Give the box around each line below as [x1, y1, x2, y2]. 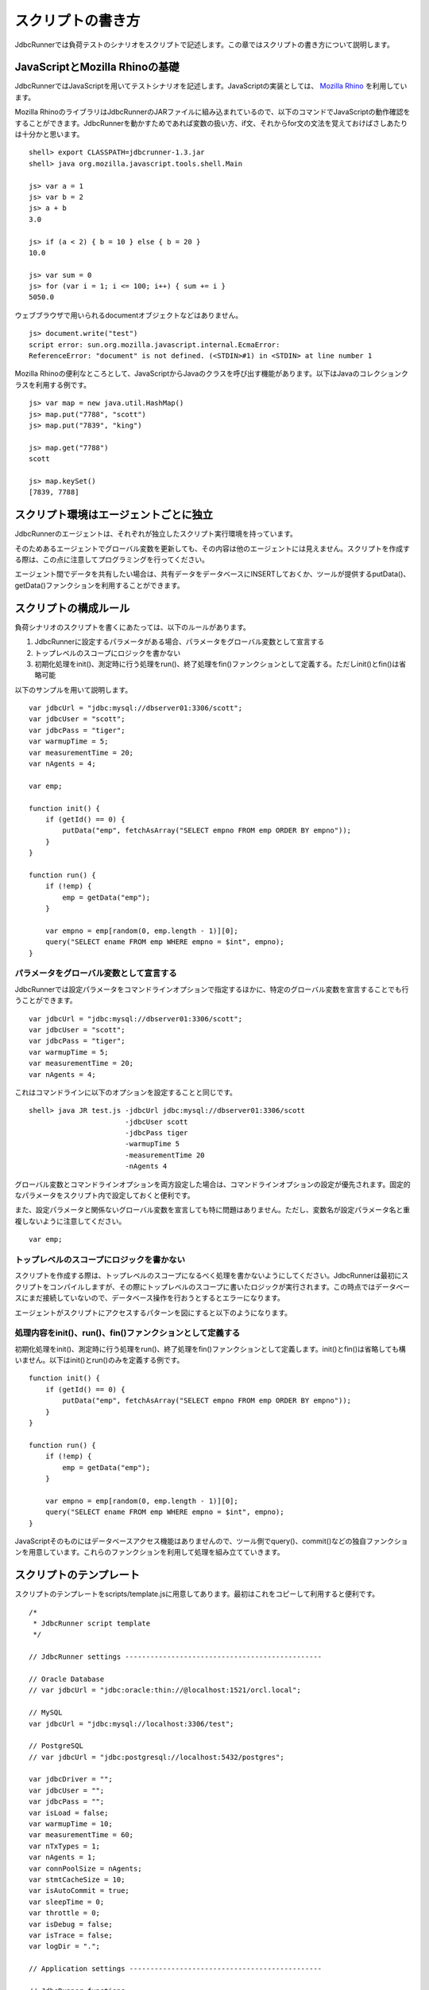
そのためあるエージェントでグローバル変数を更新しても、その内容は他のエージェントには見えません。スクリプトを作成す [14, 544, 411, 553]
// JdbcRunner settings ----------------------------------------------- [29, 1652, 323, 1661]
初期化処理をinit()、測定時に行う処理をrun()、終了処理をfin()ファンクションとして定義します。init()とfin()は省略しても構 [14, 1344, 406, 1353]
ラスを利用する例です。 [14, 380, 91, 389]
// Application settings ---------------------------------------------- [29, 1965, 323, 1973]
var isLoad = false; [29, 1808, 109, 1817]
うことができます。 [14, 996, 77, 1005]
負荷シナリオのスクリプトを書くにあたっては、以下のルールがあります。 [14, 622, 250, 632]
